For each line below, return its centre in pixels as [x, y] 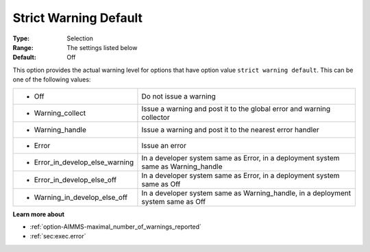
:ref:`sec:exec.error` [58, 236]
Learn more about [39, 214]
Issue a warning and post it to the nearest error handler [231, 129]
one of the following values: [52, 79]
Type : [21, 38]
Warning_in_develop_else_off [81, 197]
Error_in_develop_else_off [75, 179]
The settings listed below [102, 47]
